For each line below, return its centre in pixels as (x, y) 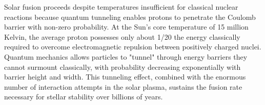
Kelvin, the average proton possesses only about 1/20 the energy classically (122, 36)
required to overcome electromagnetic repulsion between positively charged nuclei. (133, 47)
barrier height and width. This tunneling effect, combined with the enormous (125, 77)
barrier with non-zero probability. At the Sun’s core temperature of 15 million (126, 27)
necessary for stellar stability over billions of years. (84, 97)
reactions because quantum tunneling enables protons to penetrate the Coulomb (130, 17)
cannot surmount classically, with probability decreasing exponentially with (123, 67)
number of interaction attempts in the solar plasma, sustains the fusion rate (123, 86)
